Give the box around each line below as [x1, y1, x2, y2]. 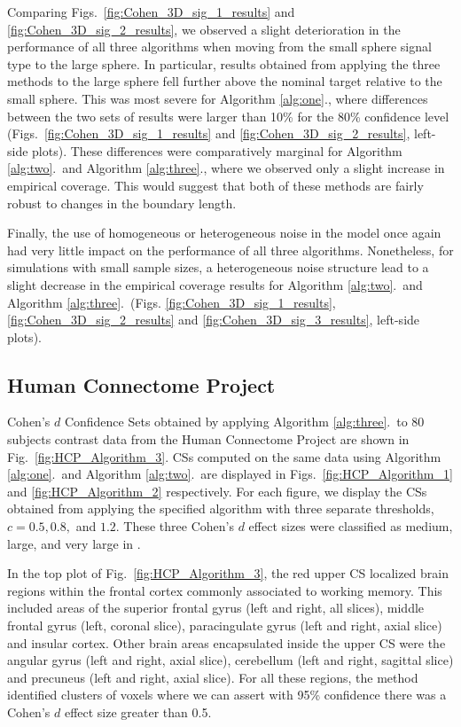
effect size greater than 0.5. [64, 702, 212, 721]
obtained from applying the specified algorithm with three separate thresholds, [7, 499, 434, 518]
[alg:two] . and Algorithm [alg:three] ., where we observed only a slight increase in [7, 159, 445, 177]
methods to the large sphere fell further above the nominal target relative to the [7, 72, 442, 90]
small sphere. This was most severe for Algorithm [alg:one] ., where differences [7, 89, 428, 107]
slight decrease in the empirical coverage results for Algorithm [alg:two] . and [7, 275, 423, 293]
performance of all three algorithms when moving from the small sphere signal [7, 37, 432, 56]
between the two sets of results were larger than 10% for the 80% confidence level [7, 106, 449, 125]
